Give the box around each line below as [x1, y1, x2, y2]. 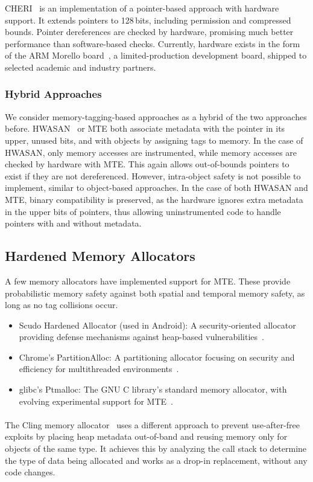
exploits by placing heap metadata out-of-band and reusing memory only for [5, 430, 288, 443]
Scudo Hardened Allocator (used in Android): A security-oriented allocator [19, 318, 296, 331]
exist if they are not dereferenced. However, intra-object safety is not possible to [5, 169, 301, 182]
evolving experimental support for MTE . [19, 394, 173, 407]
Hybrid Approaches [5, 86, 102, 101]
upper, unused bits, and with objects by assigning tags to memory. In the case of [5, 133, 303, 146]
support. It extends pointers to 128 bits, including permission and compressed [5, 13, 291, 26]
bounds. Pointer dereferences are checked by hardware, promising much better [5, 25, 294, 38]
